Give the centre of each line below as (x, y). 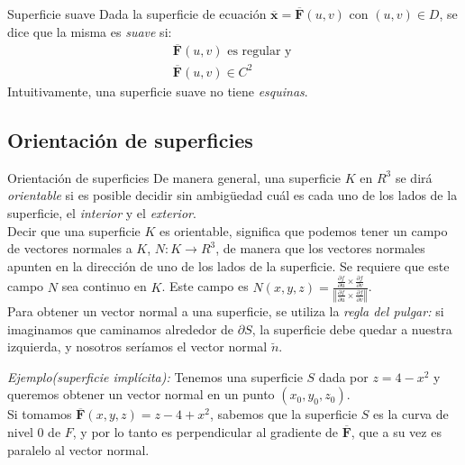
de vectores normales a (70, 248)
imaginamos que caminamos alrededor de (121, 328)
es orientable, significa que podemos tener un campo (303, 230)
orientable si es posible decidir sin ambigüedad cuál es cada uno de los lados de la (232, 195)
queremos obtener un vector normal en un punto (141, 394)
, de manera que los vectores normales (320, 248)
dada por (343, 376)
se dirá (414, 177)
